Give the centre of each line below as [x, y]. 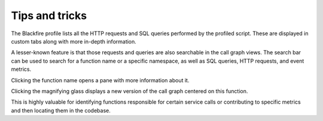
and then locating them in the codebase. [61, 110]
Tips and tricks [49, 15]
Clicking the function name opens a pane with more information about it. [100, 80]
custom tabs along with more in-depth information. [74, 41]
